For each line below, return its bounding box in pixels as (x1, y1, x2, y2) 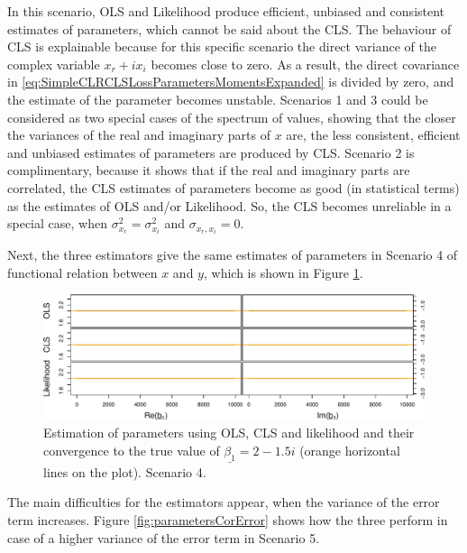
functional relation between (7, 263, 158, 281)
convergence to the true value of (43, 440, 220, 459)
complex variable (7, 54, 100, 73)
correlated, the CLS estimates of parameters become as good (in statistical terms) (7, 178, 460, 197)
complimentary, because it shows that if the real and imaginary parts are (7, 161, 410, 180)
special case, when (7, 214, 107, 233)
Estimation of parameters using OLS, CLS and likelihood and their (43, 423, 415, 442)
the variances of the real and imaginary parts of (7, 125, 270, 144)
